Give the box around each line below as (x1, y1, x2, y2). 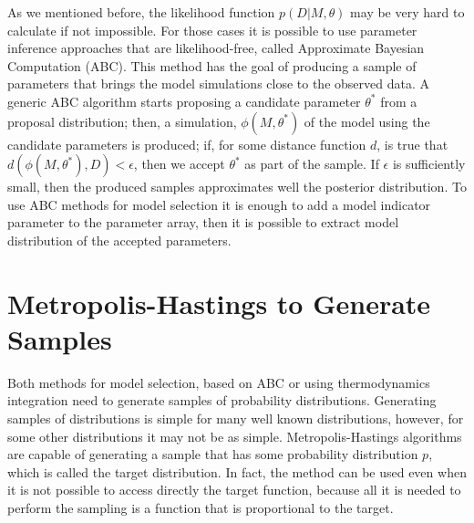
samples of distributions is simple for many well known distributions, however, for (7, 409, 464, 428)
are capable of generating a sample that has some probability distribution (7, 445, 418, 464)
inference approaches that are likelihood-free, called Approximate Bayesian (7, 38, 425, 58)
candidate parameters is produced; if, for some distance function (7, 134, 366, 153)
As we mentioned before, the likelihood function (7, 3, 275, 21)
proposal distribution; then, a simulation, (7, 111, 237, 131)
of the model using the (304, 111, 430, 131)
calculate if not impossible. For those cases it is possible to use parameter (7, 20, 417, 39)
